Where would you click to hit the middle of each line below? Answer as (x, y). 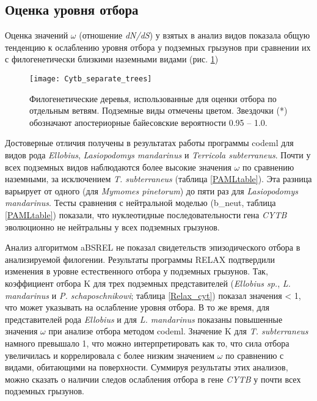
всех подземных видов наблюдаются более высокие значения (118, 167)
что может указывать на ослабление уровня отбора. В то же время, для (137, 307)
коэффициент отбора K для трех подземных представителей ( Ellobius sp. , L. (148, 283)
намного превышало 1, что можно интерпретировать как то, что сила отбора (147, 343)
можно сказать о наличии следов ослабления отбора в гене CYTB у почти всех (153, 379)
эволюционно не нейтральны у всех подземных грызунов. (112, 226)
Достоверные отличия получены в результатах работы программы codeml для (149, 143)
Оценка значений (37, 35)
